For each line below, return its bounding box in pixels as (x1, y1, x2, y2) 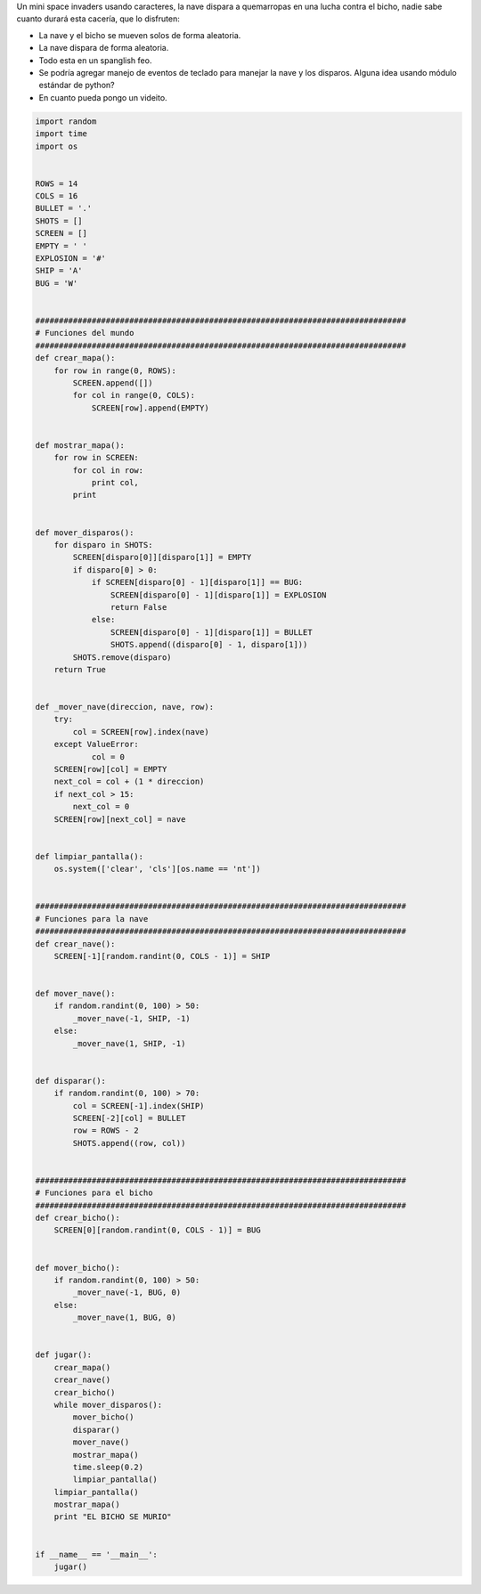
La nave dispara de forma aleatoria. (38, 43, 169, 53)
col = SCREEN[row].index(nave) (72, 727, 209, 736)
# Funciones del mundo (35, 328, 135, 338)
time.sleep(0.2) (72, 1461, 144, 1472)
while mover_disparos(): (53, 1399, 163, 1410)
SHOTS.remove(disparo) (72, 652, 173, 663)
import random (35, 116, 97, 126)
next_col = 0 (72, 801, 130, 812)
